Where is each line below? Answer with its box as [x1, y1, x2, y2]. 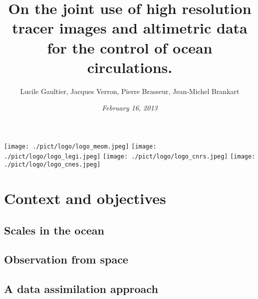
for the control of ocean [47, 37, 213, 57]
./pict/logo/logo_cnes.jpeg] [4, 161, 101, 168]
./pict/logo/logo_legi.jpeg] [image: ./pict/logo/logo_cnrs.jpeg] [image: [4, 152, 256, 160]
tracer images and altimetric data [12, 17, 248, 38]
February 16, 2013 [102, 102, 158, 113]
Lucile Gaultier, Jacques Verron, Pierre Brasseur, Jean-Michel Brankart [20, 85, 240, 96]
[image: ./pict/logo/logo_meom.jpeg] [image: [4, 142, 157, 150]
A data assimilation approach [4, 281, 158, 296]
